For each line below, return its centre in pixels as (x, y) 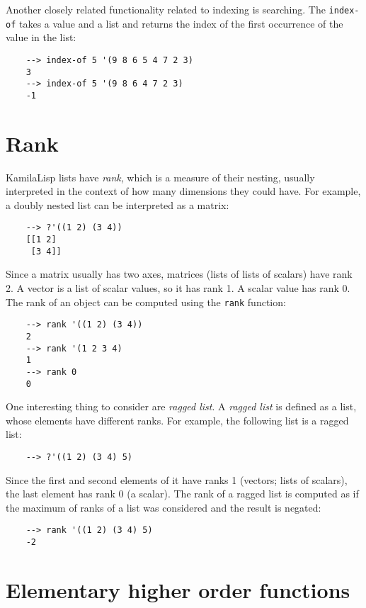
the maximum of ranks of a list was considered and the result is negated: (164, 507)
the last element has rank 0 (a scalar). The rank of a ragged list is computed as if (182, 494)
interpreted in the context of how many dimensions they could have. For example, (183, 191)
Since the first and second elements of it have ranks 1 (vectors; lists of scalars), (177, 479)
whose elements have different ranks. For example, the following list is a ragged (177, 420)
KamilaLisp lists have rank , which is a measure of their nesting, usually (160, 177)
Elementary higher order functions (178, 589)
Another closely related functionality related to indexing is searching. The (166, 9)
